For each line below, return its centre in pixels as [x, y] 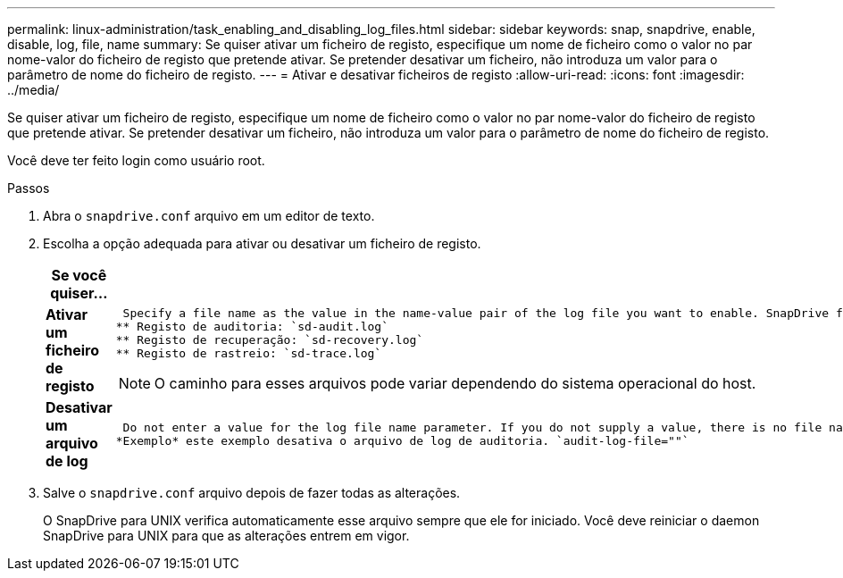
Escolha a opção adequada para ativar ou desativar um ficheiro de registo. [262, 243]
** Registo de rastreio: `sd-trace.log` [249, 353]
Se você [79, 275]
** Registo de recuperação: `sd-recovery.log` [270, 339]
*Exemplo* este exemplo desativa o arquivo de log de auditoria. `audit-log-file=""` [402, 441]
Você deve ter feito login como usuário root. [136, 160]
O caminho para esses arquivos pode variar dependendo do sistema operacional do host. [455, 383]
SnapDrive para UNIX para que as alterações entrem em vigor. [226, 536]
